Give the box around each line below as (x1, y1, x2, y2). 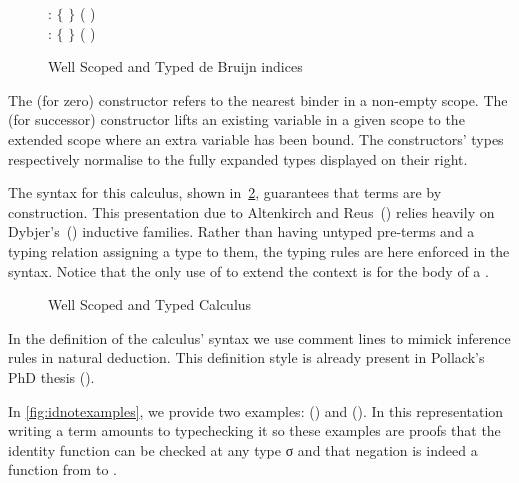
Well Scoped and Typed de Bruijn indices (48, 56, 303, 77)
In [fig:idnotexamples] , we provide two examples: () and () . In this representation (8, 400, 504, 421)
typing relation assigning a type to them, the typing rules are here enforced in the (8, 240, 510, 261)
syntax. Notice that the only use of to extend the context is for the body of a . (8, 260, 489, 281)
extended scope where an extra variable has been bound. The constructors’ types (8, 128, 504, 149)
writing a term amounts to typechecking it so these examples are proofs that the (8, 420, 501, 441)
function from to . (8, 459, 117, 480)
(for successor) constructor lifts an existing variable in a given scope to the (8, 109, 465, 130)
